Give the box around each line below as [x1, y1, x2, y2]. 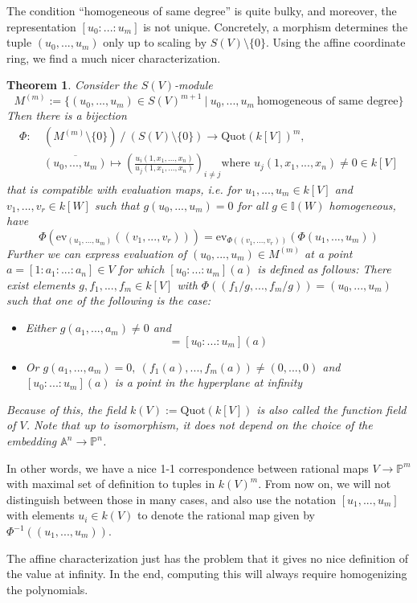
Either [25, 319, 56, 336]
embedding [6, 433, 57, 449]
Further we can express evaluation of [6, 244, 187, 261]
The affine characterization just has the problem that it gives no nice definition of [6, 549, 409, 566]
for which [118, 260, 165, 277]
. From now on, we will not [258, 475, 391, 492]
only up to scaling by [103, 34, 207, 51]
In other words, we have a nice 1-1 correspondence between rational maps [6, 459, 369, 476]
